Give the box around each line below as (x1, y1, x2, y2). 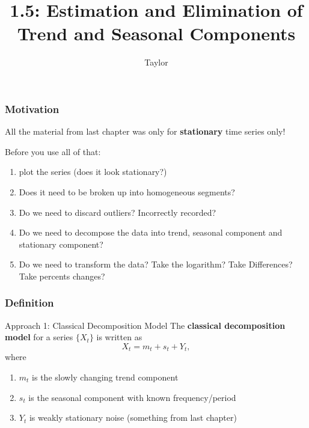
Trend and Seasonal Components (17, 21, 296, 46)
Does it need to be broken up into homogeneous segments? (19, 185, 235, 198)
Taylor (144, 56, 168, 69)
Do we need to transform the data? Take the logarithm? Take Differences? (19, 258, 293, 271)
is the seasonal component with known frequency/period (28, 391, 236, 403)
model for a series (5, 331, 73, 343)
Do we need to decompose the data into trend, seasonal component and (19, 226, 283, 239)
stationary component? (19, 237, 103, 250)
